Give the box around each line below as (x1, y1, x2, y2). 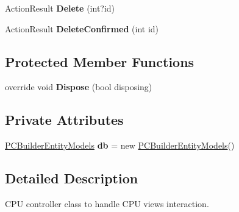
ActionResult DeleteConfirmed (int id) (5, 22, 159, 35)
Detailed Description (5, 169, 138, 188)
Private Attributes (5, 110, 124, 129)
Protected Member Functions (5, 52, 194, 71)
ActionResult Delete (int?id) (5, 2, 115, 14)
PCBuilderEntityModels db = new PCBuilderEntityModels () (5, 139, 235, 152)
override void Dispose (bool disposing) (5, 80, 152, 93)
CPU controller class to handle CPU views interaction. (5, 197, 209, 210)
